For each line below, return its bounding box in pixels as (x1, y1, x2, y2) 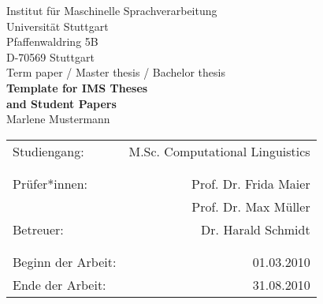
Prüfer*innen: (13, 174, 88, 193)
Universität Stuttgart (6, 17, 109, 34)
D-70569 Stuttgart (6, 48, 95, 65)
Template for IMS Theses (6, 79, 148, 96)
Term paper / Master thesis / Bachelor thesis (6, 64, 225, 81)
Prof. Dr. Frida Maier (191, 174, 310, 193)
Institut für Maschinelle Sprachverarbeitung (6, 2, 217, 18)
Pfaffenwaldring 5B (6, 33, 98, 50)
